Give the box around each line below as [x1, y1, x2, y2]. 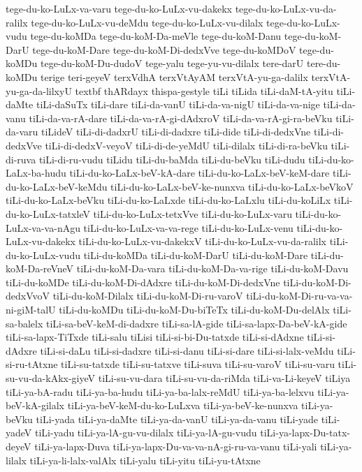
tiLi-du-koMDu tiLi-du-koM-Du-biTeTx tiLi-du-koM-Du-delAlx [59, 302, 330, 317]
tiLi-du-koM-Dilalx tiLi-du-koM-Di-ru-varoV [52, 288, 243, 303]
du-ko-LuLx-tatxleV [6, 206, 90, 221]
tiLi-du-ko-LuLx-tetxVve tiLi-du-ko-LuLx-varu [93, 206, 292, 221]
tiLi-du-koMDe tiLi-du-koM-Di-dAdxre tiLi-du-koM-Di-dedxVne [6, 274, 280, 289]
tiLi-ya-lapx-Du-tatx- [260, 425, 350, 440]
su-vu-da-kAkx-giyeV [6, 371, 96, 385]
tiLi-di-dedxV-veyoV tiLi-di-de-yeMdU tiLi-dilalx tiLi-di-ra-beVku [45, 138, 328, 152]
